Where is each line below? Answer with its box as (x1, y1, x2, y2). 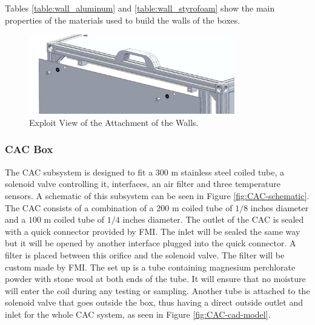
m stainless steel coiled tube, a (171, 165, 285, 178)
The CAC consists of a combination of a (5, 201, 154, 214)
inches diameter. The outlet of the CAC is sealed (122, 213, 304, 226)
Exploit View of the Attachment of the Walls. (29, 116, 199, 128)
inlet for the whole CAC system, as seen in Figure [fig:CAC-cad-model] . (5, 307, 271, 320)
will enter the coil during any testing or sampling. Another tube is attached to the (5, 284, 310, 297)
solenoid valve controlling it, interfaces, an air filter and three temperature (5, 177, 281, 190)
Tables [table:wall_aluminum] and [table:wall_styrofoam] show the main (5, 2, 275, 14)
